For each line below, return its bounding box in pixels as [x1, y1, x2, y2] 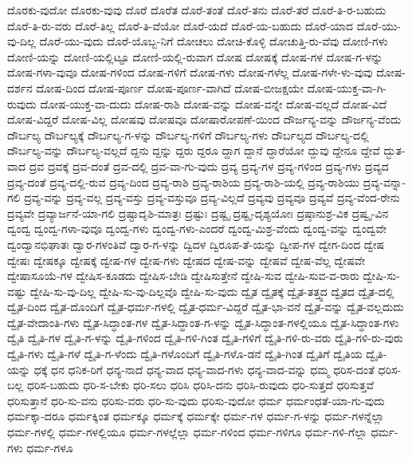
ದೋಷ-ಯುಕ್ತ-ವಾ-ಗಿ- [307, 79, 386, 96]
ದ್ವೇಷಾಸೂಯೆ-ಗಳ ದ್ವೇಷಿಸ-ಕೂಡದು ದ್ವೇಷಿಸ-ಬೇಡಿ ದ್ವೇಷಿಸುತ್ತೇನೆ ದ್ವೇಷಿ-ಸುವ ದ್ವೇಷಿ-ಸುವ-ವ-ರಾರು [7, 267, 359, 284]
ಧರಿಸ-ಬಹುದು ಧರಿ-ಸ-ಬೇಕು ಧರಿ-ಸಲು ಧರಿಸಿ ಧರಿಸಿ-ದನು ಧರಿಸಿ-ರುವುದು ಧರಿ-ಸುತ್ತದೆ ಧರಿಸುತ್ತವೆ [26, 376, 374, 393]
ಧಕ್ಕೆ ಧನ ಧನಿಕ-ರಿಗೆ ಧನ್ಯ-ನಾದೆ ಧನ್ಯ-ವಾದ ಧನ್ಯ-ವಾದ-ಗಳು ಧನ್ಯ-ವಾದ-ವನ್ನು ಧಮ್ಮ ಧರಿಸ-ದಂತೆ [33, 361, 375, 377]
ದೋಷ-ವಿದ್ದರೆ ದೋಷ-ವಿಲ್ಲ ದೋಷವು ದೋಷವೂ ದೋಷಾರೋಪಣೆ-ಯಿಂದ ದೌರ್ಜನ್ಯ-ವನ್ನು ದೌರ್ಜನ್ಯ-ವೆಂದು [7, 111, 402, 128]
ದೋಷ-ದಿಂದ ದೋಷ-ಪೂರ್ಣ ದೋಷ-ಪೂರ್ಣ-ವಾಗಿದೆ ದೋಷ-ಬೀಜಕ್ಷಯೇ [36, 79, 304, 96]
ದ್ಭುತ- [383, 142, 406, 159]
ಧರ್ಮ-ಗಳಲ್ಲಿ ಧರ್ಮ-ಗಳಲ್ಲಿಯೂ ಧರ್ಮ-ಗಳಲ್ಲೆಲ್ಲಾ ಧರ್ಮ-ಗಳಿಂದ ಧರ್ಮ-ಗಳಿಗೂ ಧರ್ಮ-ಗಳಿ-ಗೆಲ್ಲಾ [7, 424, 367, 440]
